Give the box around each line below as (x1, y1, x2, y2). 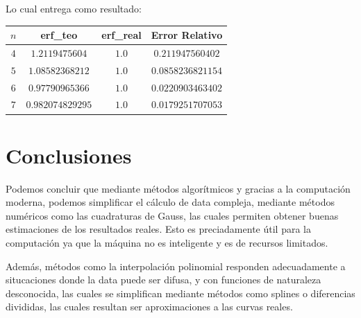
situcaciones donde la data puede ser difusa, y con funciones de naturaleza (6, 272, 321, 287)
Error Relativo (151, 28, 223, 42)
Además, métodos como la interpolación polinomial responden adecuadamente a (6, 258, 346, 273)
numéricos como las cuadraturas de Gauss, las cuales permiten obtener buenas (6, 208, 339, 222)
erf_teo (40, 28, 78, 42)
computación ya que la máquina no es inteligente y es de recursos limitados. (6, 236, 328, 250)
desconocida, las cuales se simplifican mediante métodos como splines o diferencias (6, 285, 355, 300)
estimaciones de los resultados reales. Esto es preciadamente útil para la (6, 222, 311, 236)
